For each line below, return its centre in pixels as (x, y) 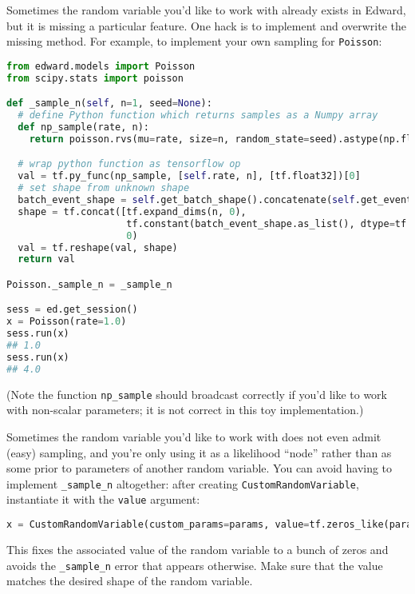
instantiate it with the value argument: (103, 499)
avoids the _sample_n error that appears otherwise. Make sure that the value (195, 565)
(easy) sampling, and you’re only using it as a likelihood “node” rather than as (199, 452)
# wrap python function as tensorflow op (129, 164)
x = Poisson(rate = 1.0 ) (67, 322)
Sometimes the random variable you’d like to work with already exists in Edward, (206, 10)
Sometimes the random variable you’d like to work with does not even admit (194, 436)
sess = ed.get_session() (72, 310)
